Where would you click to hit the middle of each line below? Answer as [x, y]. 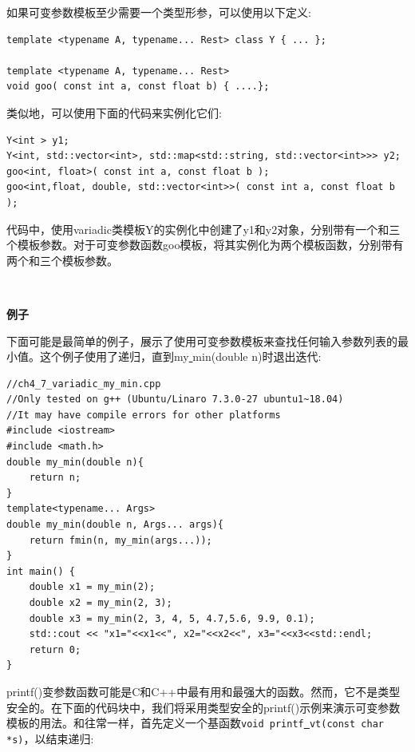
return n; [55, 478]
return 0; [55, 649]
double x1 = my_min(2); [92, 587]
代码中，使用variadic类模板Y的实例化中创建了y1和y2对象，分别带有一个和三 [204, 229]
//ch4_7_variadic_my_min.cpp [84, 384]
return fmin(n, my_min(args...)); [121, 540]
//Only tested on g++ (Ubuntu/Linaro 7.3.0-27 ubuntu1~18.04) [175, 400]
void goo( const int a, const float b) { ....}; [138, 87]
